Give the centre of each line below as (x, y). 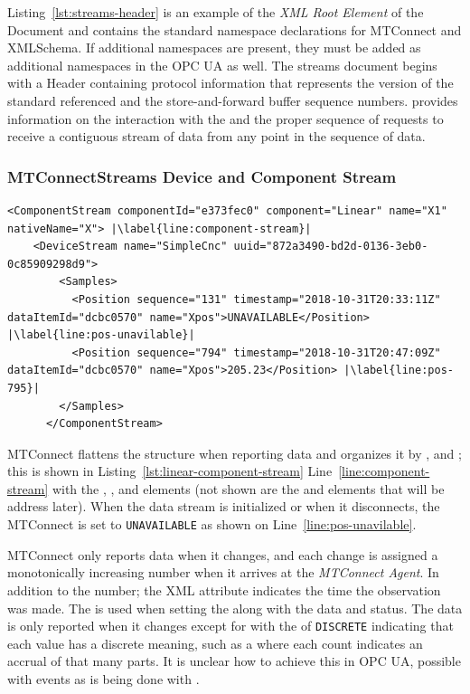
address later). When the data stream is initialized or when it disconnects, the (224, 506)
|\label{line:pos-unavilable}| (101, 335)
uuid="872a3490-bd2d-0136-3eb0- (331, 247)
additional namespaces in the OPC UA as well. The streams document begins (222, 65)
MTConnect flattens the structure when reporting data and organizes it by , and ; (235, 453)
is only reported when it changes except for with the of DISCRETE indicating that (230, 626)
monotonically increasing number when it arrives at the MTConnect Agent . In (223, 572)
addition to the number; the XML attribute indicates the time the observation (224, 589)
